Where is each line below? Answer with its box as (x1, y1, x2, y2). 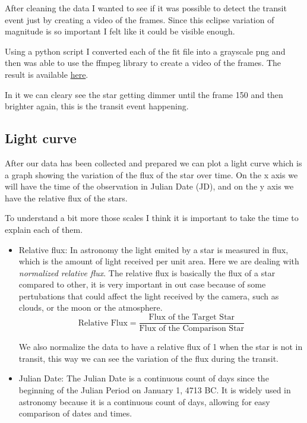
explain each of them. (5, 223, 83, 235)
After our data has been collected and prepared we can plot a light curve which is (5, 156, 302, 169)
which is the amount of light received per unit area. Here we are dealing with (18, 255, 299, 267)
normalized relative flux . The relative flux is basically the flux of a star (18, 266, 276, 279)
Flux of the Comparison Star (139, 324, 245, 333)
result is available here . (5, 68, 88, 80)
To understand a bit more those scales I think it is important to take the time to (5, 211, 299, 224)
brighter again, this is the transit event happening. (5, 100, 189, 112)
